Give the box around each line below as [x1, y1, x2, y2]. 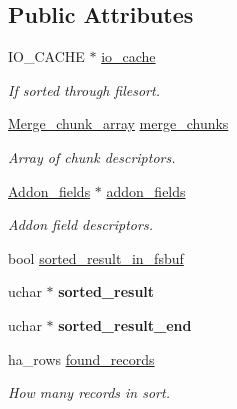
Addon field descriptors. [8, 214, 153, 235]
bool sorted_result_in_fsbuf [8, 247, 184, 268]
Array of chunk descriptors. [8, 146, 176, 167]
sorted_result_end [58, 314, 192, 335]
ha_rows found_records [8, 348, 155, 369]
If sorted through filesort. [8, 79, 160, 100]
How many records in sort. [8, 382, 170, 403]
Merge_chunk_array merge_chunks [8, 113, 229, 134]
